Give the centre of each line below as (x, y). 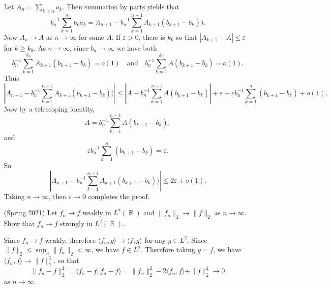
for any (155, 240)
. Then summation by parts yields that (121, 6)
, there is (152, 37)
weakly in (97, 213)
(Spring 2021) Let (31, 213)
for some (91, 37)
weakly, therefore (70, 240)
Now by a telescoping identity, (49, 108)
